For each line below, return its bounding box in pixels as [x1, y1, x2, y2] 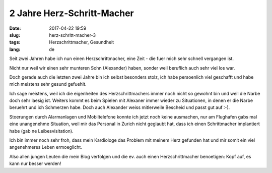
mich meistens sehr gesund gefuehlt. [9, 81, 87, 87]
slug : [9, 32, 20, 38]
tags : [9, 39, 21, 45]
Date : [9, 25, 21, 31]
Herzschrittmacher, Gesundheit [49, 39, 114, 45]
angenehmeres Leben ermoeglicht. [9, 144, 83, 150]
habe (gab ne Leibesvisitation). [9, 128, 74, 134]
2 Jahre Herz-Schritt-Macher [9, 8, 134, 19]
